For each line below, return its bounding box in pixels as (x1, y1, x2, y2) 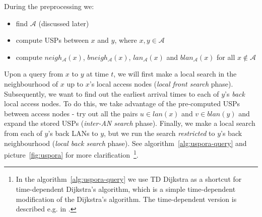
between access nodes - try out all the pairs (4, 108, 138, 118)
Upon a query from (4, 68, 63, 79)
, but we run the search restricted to (104, 127, 215, 138)
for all (217, 51, 235, 62)
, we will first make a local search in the (113, 68, 237, 79)
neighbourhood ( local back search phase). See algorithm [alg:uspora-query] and (4, 137, 247, 148)
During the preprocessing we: (4, 1, 94, 11)
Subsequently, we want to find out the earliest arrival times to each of (4, 88, 219, 99)
